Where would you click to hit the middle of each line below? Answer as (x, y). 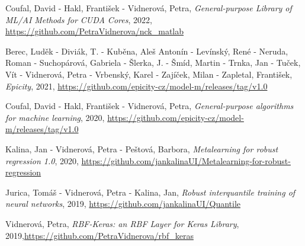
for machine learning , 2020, (55, 117)
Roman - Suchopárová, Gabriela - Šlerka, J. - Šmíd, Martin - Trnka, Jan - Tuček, (153, 63)
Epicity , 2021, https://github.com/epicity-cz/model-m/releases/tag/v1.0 (137, 86)
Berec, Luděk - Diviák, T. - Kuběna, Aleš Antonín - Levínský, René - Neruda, (147, 51)
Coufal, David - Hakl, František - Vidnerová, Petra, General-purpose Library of (149, 8)
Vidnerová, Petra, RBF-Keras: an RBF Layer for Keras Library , (122, 223)
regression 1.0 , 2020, (42, 160)
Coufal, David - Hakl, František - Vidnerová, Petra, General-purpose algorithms (150, 106)
